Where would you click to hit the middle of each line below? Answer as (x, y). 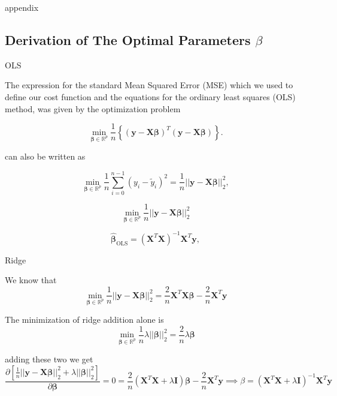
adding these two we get (49, 359)
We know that (31, 280)
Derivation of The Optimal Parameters (128, 39)
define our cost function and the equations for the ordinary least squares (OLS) (150, 96)
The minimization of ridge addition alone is (84, 319)
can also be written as (45, 156)
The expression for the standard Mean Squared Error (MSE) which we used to (149, 85)
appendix (22, 7)
